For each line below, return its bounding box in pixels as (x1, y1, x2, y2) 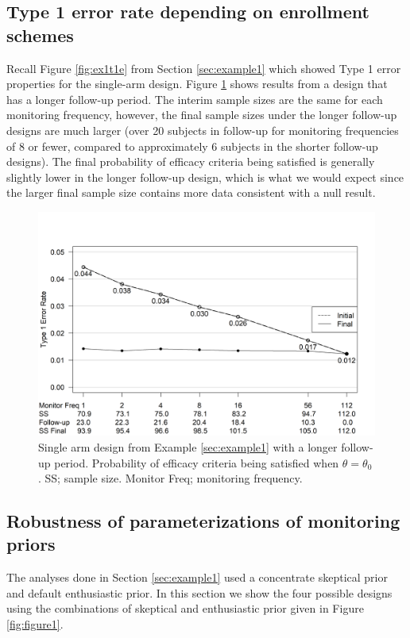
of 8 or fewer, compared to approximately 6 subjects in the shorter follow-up (6, 137, 378, 154)
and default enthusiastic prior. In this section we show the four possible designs (6, 584, 393, 601)
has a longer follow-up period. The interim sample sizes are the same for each (6, 90, 383, 107)
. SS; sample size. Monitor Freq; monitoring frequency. (38, 470, 303, 486)
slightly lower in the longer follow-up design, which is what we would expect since (6, 168, 404, 185)
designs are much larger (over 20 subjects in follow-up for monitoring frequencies (6, 121, 399, 138)
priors (6, 532, 56, 556)
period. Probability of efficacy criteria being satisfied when (54, 454, 339, 471)
